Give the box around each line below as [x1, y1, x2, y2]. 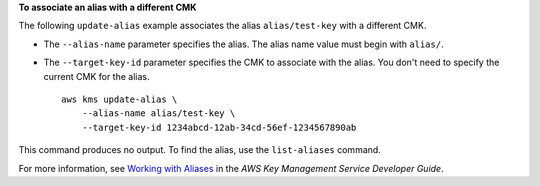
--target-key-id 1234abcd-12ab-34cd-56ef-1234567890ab [81, 121, 357, 133]
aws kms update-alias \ [61, 93, 178, 105]
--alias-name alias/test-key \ [81, 108, 236, 119]
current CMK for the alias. [43, 70, 150, 82]
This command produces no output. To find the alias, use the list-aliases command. [18, 144, 382, 156]
